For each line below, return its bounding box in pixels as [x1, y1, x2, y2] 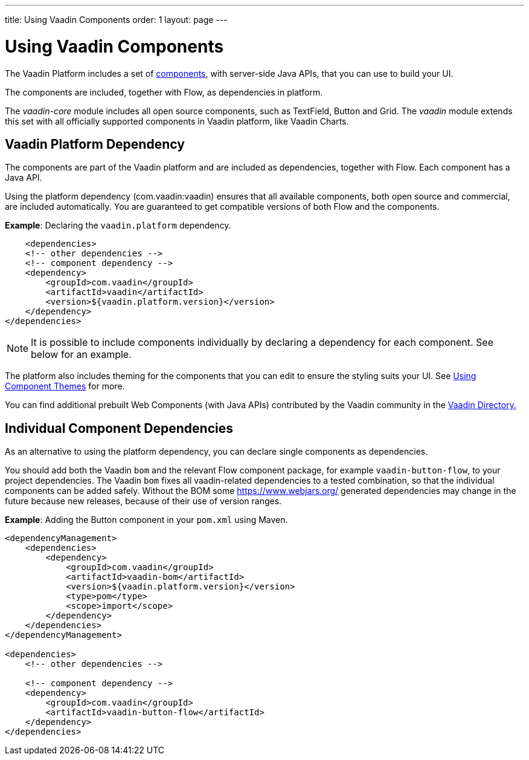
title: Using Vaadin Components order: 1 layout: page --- [5, 15, 228, 25]
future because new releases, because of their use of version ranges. [5, 496, 282, 507]
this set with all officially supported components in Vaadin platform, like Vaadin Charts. [5, 115, 349, 126]
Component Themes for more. [5, 381, 125, 392]
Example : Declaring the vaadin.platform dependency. [5, 220, 231, 231]
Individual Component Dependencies [5, 420, 233, 436]
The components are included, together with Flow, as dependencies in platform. [5, 86, 323, 97]
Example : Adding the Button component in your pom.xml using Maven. [5, 515, 288, 525]
